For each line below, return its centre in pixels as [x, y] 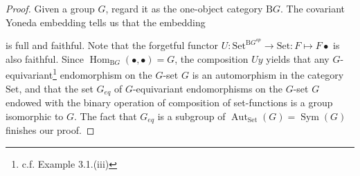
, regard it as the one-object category [184, 8]
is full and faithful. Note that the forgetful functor [112, 45]
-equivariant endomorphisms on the [207, 88]
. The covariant [313, 8]
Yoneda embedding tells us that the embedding [106, 22]
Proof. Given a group [50, 8]
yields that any [298, 58]
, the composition [211, 58]
